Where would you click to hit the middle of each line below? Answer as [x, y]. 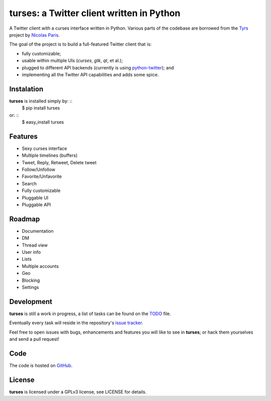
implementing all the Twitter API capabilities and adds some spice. [90, 74]
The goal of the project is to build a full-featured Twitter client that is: [81, 44]
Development [31, 302]
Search [29, 183]
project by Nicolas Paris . [35, 35]
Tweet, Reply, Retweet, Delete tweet [59, 162]
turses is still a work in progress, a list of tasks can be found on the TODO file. [90, 314]
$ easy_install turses [43, 122]
